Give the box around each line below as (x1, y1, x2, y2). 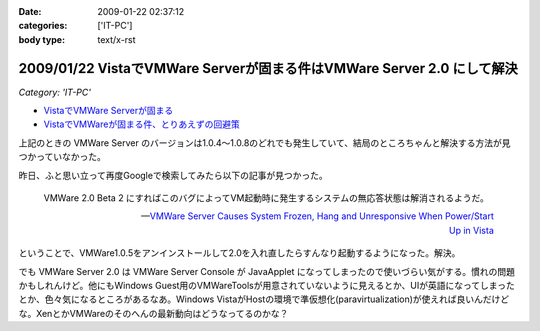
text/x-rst (97, 33, 136, 45)
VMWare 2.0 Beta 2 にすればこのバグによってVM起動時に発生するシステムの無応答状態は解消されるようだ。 (43, 192, 490, 204)
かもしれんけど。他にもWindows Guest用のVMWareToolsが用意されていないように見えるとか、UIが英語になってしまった (18, 279, 515, 291)
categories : (18, 20, 68, 32)
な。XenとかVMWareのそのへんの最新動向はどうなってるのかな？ (18, 307, 289, 319)
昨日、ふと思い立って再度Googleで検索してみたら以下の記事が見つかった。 (18, 169, 329, 181)
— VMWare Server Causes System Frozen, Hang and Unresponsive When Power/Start (140, 210, 494, 222)
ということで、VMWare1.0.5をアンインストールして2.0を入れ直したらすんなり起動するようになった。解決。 (18, 247, 461, 259)
